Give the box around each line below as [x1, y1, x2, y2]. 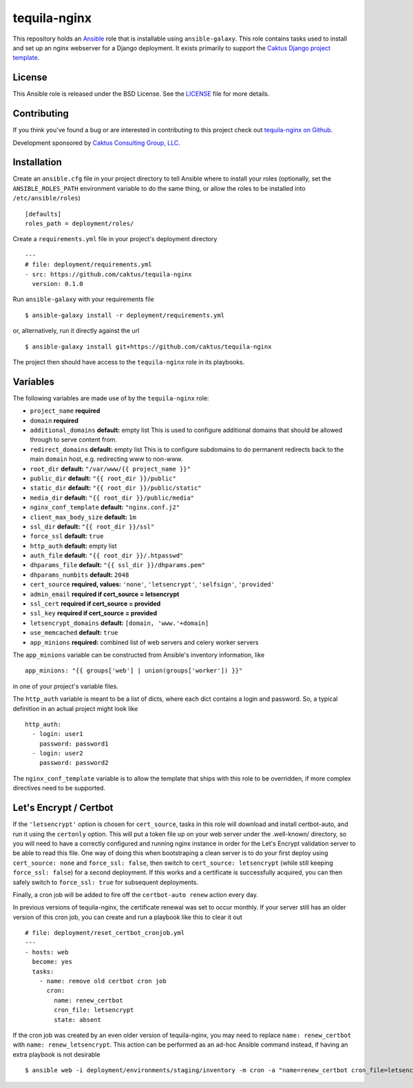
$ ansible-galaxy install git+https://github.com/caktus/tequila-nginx [25, 342, 272, 351]
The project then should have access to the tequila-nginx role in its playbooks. [12, 358, 245, 366]
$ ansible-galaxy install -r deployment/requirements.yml [25, 311, 225, 319]
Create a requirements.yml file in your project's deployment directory [12, 235, 218, 243]
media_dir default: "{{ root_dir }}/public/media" [30, 493, 195, 502]
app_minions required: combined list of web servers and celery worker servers [30, 638, 259, 646]
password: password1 [39, 739, 109, 748]
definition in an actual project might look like [12, 704, 138, 712]
